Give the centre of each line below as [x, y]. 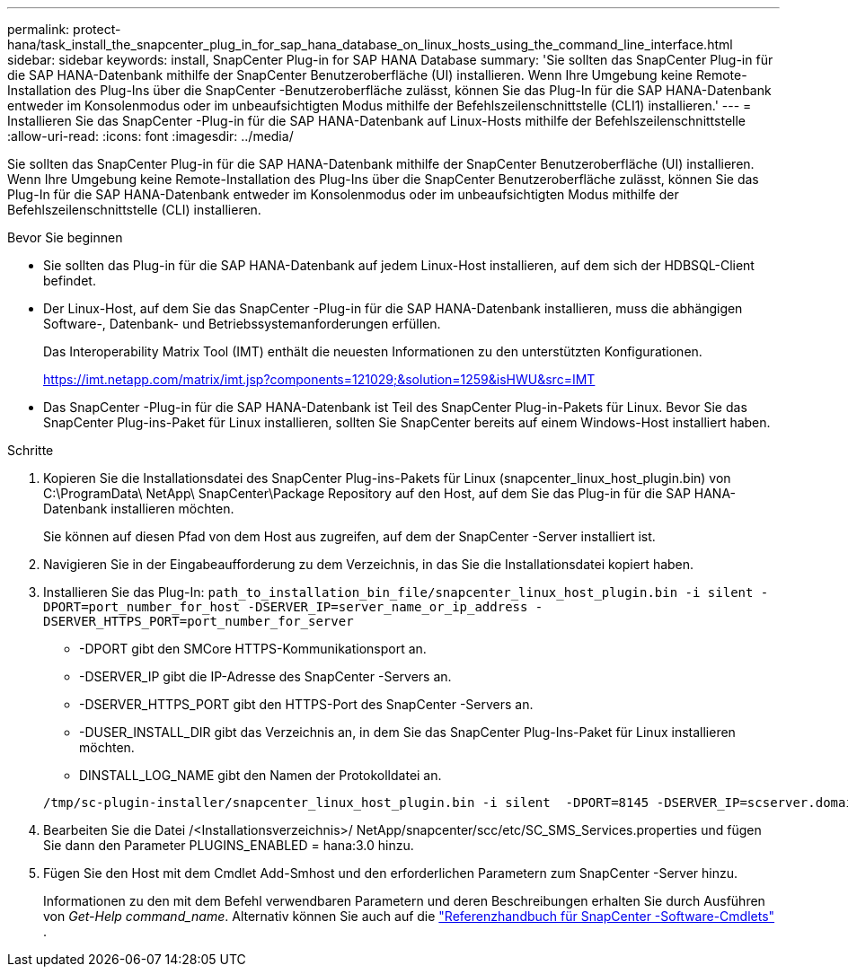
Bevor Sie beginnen [65, 237]
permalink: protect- [64, 29]
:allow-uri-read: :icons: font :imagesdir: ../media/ [150, 136]
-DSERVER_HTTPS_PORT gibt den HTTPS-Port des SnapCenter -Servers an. [306, 704]
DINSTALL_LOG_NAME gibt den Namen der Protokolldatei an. [261, 775]
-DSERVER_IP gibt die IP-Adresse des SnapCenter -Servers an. [265, 676]
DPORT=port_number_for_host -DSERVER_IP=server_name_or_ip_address [286, 607]
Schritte [31, 450]
